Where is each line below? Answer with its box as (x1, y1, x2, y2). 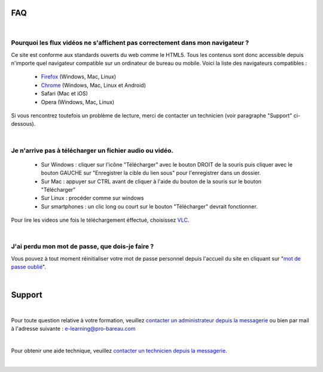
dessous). (11, 120, 36, 128)
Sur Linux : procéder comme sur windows (41, 195, 144, 202)
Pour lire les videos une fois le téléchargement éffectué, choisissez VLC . (11, 216, 190, 224)
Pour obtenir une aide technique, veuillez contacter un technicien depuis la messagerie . (11, 347, 227, 354)
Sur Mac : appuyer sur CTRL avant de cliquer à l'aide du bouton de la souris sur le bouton (41, 177, 262, 185)
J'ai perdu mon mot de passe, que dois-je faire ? (11, 243, 154, 251)
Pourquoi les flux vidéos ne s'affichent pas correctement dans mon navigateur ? (11, 39, 249, 47)
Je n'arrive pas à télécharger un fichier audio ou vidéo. (11, 146, 173, 155)
